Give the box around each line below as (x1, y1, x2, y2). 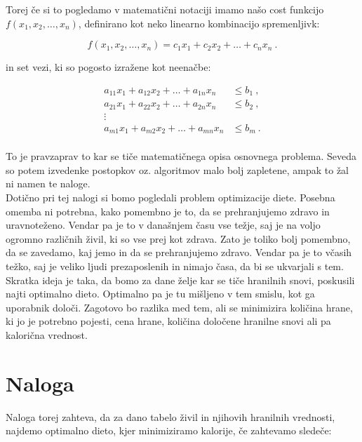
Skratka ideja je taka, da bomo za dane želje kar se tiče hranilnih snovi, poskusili (6, 272, 355, 287)
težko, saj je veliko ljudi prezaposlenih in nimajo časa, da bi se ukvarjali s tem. (6, 259, 344, 274)
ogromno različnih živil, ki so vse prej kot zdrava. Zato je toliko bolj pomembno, (6, 231, 351, 246)
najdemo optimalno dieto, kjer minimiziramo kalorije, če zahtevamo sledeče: (6, 423, 332, 438)
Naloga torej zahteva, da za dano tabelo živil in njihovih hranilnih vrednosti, (6, 409, 335, 424)
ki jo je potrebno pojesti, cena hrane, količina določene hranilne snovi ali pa (6, 314, 331, 328)
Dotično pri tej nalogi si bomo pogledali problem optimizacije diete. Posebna (6, 190, 335, 205)
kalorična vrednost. (6, 328, 88, 342)
